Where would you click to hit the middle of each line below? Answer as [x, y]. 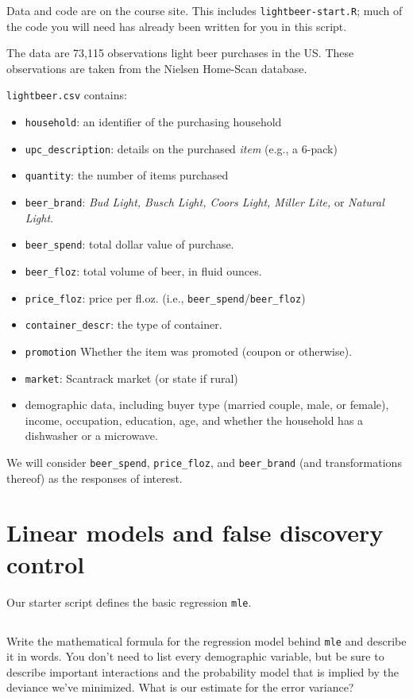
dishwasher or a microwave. [91, 436]
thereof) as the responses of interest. [95, 478]
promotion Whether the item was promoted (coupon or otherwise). [189, 351]
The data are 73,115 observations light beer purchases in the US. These [180, 53]
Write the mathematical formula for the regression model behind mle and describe [206, 640]
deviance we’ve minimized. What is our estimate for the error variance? [180, 687]
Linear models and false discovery [195, 532]
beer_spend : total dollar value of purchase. [129, 244]
